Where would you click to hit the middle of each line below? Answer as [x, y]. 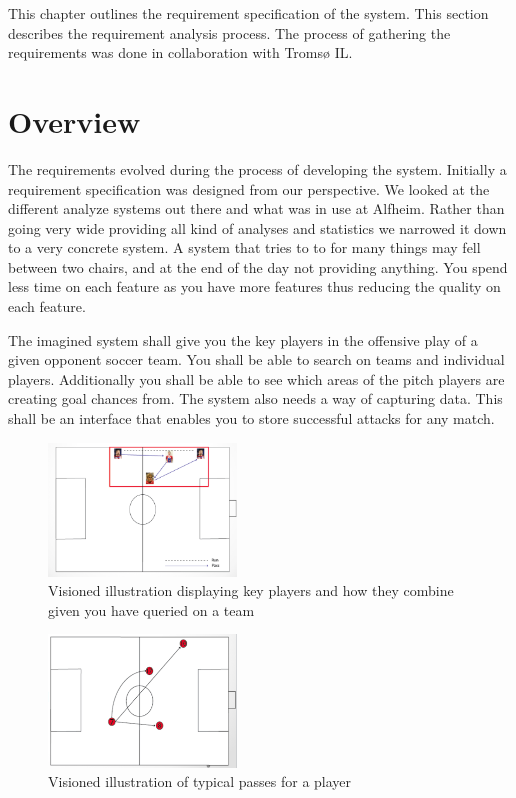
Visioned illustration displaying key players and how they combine [251, 590]
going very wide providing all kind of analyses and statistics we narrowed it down [257, 227]
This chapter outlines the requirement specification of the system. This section [248, 13]
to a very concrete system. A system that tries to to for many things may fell [244, 247]
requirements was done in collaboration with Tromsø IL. [180, 52]
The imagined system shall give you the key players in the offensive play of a [243, 339]
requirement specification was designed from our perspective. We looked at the [249, 188]
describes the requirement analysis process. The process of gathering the [229, 32]
